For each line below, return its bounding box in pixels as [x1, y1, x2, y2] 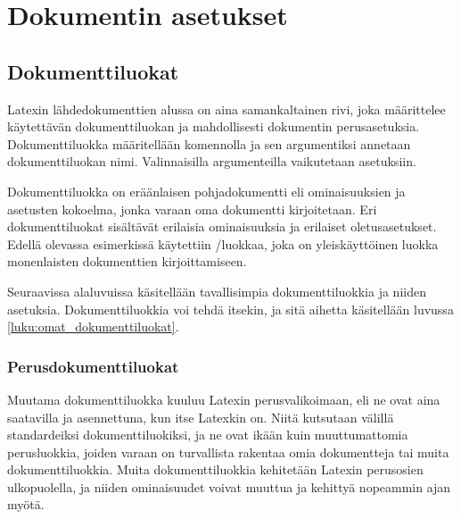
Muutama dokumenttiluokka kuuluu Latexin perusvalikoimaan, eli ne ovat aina [7, 389, 440, 408]
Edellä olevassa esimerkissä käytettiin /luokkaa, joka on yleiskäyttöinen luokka [7, 234, 439, 253]
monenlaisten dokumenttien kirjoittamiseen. [7, 252, 247, 271]
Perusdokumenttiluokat [7, 355, 179, 377]
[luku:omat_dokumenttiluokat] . [7, 317, 179, 336]
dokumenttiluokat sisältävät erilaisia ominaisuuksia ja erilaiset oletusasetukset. [7, 217, 437, 236]
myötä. [7, 495, 45, 514]
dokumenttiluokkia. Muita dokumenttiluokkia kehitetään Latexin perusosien [7, 460, 424, 479]
